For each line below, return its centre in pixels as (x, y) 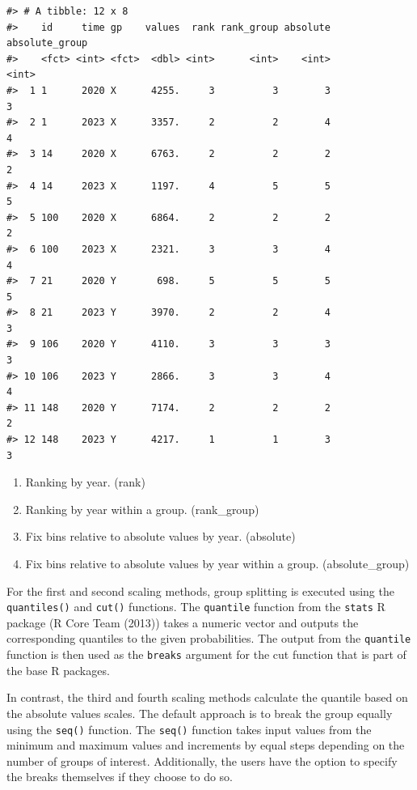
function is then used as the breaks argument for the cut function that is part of (206, 654)
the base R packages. (58, 670)
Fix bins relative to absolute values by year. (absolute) (160, 536)
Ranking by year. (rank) (85, 482)
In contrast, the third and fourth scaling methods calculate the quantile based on (207, 697)
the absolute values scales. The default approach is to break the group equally (200, 713)
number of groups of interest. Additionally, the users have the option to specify (202, 760)
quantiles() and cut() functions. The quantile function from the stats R (196, 607)
